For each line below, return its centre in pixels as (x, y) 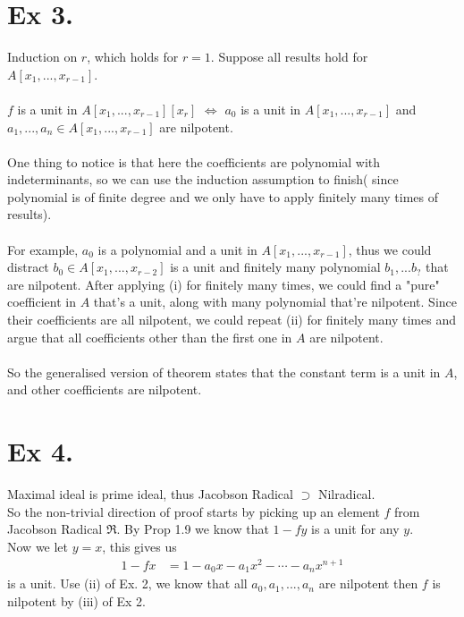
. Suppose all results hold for (289, 57)
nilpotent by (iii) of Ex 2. (77, 600)
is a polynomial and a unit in (177, 249)
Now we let (38, 546)
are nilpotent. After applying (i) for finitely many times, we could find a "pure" (224, 284)
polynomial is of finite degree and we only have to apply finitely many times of (223, 196)
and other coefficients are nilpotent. (105, 389)
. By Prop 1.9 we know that (193, 529)
